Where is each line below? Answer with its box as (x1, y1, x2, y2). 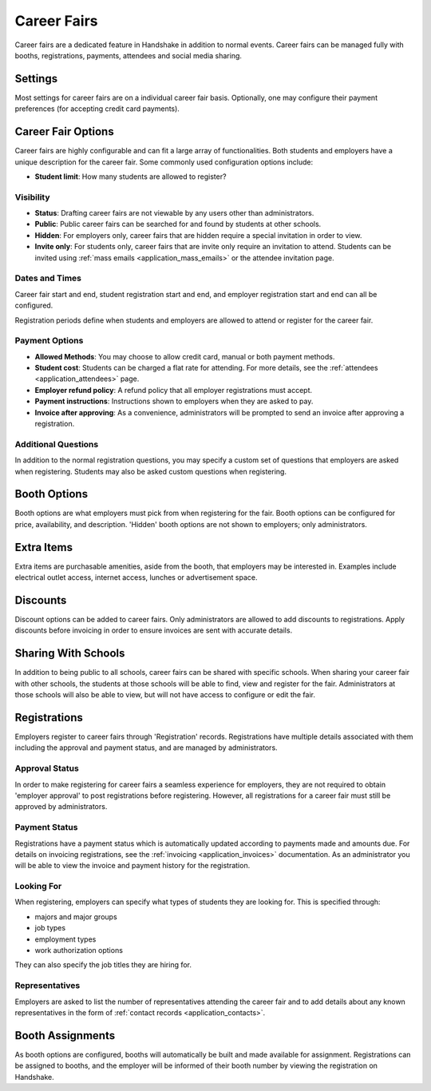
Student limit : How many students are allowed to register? (34, 172, 227, 181)
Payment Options (14, 335, 84, 347)
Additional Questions (14, 438, 99, 450)
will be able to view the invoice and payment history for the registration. (14, 861, 251, 871)
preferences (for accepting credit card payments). (14, 104, 180, 113)
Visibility (14, 192, 51, 203)
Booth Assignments (14, 1029, 116, 1042)
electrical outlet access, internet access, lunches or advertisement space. (14, 573, 258, 582)
